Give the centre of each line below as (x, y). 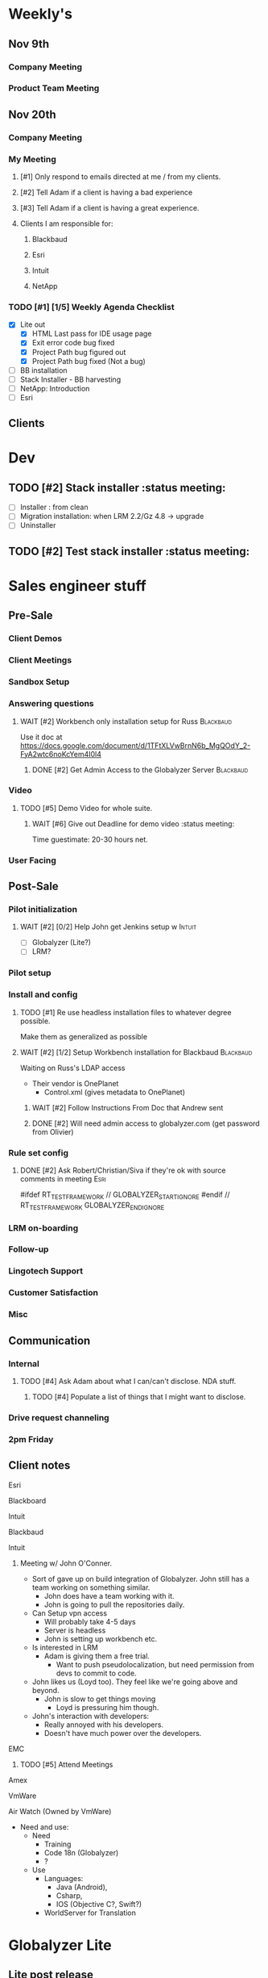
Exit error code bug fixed (73, 343)
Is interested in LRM (65, 1647)
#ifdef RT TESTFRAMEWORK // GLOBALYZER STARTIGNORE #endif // (125, 1195)
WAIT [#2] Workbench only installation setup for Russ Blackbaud (126, 721)
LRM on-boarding (43, 1227)
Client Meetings (40, 660)
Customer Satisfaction (54, 1293)
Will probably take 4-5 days (90, 1621)
